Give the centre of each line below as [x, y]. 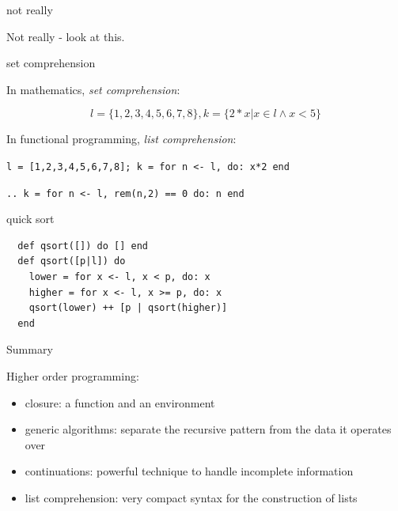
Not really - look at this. [66, 36]
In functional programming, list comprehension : [121, 139]
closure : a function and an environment [120, 402]
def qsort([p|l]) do [72, 261]
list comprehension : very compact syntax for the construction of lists [191, 498]
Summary [30, 349]
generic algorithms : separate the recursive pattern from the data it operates [208, 429]
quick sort [30, 219]
